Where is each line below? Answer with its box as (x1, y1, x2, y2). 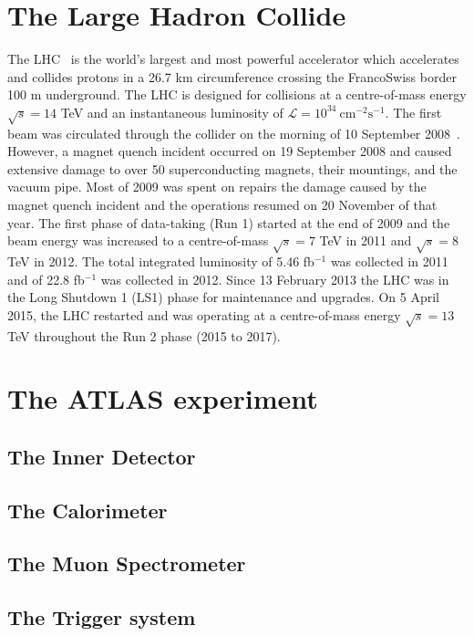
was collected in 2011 (330, 252, 448, 270)
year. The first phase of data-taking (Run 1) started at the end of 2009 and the (7, 213, 450, 232)
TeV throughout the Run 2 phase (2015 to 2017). (7, 326, 281, 345)
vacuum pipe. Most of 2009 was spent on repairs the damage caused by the (7, 177, 427, 196)
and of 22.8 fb (7, 269, 85, 288)
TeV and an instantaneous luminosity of (60, 102, 283, 121)
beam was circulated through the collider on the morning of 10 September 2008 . (7, 123, 460, 142)
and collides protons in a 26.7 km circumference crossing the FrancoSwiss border (7, 67, 457, 86)
